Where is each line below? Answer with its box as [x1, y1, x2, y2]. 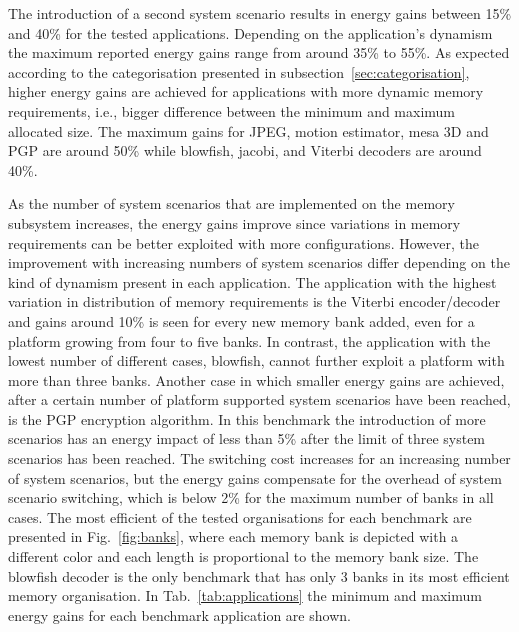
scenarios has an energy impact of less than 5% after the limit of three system [8, 428, 486, 449]
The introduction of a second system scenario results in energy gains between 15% [8, 3, 512, 23]
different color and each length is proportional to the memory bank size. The [8, 546, 479, 567]
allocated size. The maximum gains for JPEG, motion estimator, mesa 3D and [8, 120, 489, 141]
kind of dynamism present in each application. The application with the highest [8, 271, 497, 292]
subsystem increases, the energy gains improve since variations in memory [8, 212, 461, 233]
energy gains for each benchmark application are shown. [8, 604, 351, 625]
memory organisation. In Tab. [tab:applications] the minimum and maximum [8, 585, 482, 606]
